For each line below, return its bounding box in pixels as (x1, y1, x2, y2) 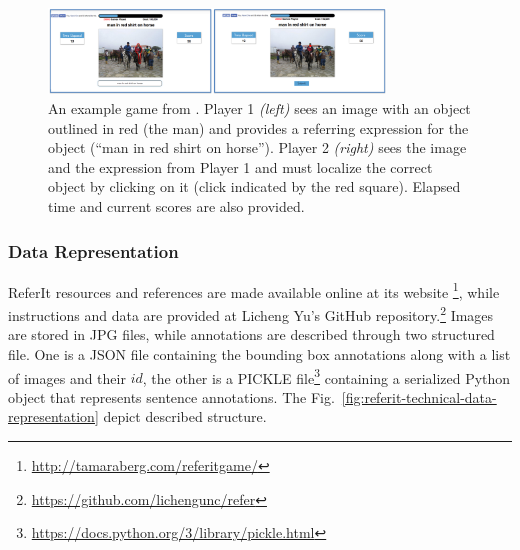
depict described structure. (103, 406, 267, 427)
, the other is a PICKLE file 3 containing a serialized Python (142, 364, 511, 388)
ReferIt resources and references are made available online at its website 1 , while (8, 278, 500, 302)
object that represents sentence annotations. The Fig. (8, 386, 335, 407)
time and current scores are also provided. (48, 196, 305, 216)
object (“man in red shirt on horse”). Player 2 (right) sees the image (48, 137, 467, 158)
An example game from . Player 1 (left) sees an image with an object (48, 98, 471, 119)
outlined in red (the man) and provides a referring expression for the (48, 117, 469, 138)
